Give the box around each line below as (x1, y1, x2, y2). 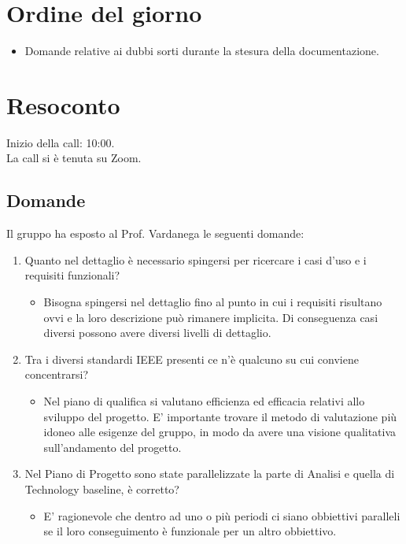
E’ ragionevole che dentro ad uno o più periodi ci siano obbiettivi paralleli (43, 507, 400, 524)
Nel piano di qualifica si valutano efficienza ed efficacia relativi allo (43, 392, 365, 409)
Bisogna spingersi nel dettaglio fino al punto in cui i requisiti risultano (43, 294, 382, 310)
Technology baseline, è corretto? (24, 480, 179, 497)
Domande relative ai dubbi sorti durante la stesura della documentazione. (24, 43, 379, 59)
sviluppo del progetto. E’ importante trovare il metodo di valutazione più (43, 408, 397, 424)
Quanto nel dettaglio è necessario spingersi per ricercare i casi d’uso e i (24, 251, 367, 268)
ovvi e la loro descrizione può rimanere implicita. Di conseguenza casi (43, 309, 378, 325)
